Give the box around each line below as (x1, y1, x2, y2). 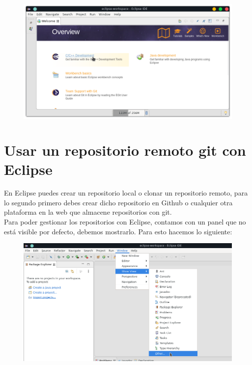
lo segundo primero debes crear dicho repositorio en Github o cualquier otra (4, 197, 233, 207)
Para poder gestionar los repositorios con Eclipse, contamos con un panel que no (4, 217, 246, 227)
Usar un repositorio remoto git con (4, 140, 246, 160)
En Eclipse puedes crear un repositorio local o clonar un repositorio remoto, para (4, 188, 248, 198)
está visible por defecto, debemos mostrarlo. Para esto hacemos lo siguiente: (4, 226, 232, 236)
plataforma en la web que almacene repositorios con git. (4, 207, 172, 217)
